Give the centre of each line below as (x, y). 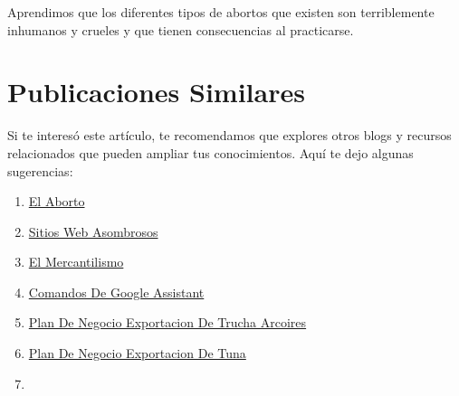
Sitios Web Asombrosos (93, 231)
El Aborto (57, 201)
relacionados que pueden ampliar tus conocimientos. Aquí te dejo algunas (210, 152)
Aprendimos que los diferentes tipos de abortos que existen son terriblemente (221, 12)
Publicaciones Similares (156, 92)
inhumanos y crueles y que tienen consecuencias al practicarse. (181, 29)
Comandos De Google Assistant (116, 292)
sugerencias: (40, 170)
